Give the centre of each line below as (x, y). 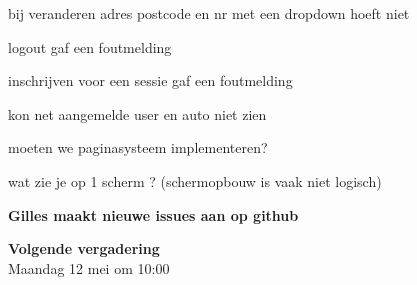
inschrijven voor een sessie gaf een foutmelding (150, 80)
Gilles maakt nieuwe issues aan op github (153, 214)
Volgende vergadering (84, 248)
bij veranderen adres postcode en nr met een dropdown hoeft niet (209, 13)
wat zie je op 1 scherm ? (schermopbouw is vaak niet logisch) (195, 180)
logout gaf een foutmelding (90, 46)
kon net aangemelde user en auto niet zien (137, 113)
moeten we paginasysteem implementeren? (138, 147)
